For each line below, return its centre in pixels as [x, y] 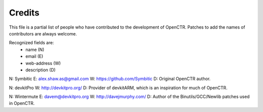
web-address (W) [43, 63]
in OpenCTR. [22, 103]
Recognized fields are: [31, 43]
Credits [24, 13]
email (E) [34, 56]
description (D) [41, 70]
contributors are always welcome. [43, 33]
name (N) [35, 49]
